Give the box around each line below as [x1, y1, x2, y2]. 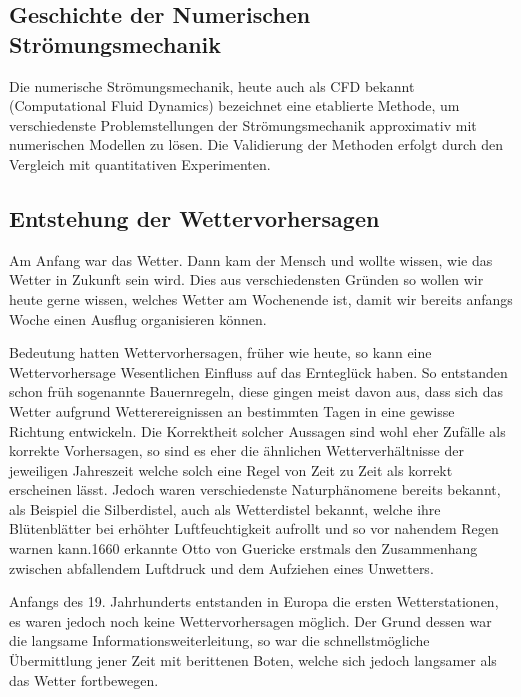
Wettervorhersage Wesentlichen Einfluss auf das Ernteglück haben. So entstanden [9, 361, 508, 382]
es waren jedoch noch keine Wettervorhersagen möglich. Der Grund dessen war [9, 610, 492, 631]
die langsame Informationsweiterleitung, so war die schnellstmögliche [9, 630, 430, 651]
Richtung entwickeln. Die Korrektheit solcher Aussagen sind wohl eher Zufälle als [9, 420, 506, 441]
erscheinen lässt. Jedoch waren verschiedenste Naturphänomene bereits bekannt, [9, 479, 501, 500]
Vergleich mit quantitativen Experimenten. [9, 153, 271, 174]
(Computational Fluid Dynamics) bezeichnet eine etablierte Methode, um [9, 95, 460, 116]
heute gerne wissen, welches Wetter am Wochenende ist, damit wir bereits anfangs [9, 288, 513, 309]
